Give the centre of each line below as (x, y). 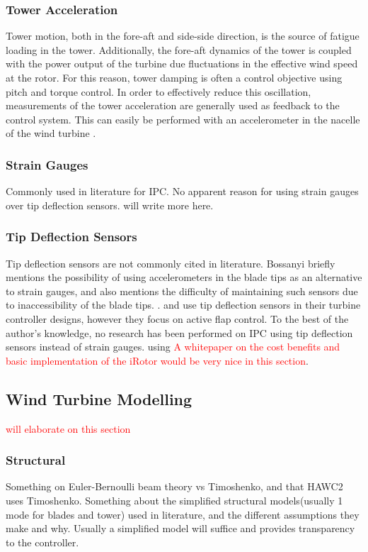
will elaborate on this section (68, 428)
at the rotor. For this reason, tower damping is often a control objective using (174, 77)
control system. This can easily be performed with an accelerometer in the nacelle (183, 119)
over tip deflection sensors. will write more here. (110, 205)
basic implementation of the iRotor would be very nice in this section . (157, 360)
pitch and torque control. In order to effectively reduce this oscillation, (159, 91)
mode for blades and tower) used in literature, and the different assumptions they (183, 514)
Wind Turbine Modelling (99, 398)
